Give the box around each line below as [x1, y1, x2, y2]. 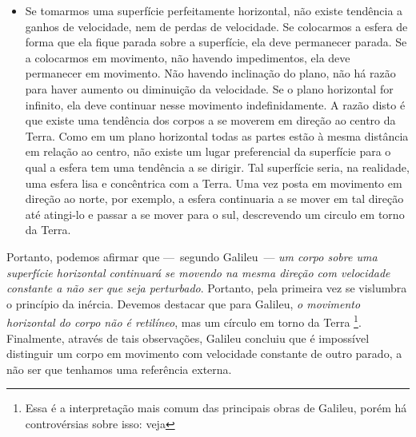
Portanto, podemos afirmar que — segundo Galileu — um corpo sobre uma [6, 248, 378, 264]
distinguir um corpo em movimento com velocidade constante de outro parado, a [6, 345, 402, 362]
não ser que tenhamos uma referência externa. [6, 360, 232, 377]
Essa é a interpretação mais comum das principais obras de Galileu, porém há [25, 399, 407, 416]
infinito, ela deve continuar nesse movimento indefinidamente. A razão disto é [25, 96, 406, 113]
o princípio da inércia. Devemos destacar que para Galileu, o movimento [6, 295, 361, 312]
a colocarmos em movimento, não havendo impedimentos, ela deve [25, 49, 350, 66]
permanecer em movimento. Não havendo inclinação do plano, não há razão [25, 65, 396, 81]
